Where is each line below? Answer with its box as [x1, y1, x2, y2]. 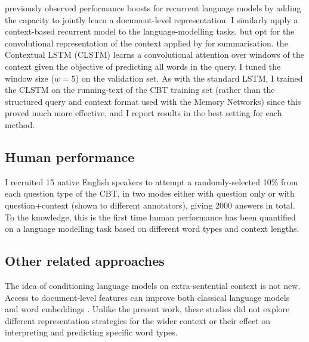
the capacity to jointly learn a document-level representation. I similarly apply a [5, 13, 298, 26]
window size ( [5, 71, 54, 84]
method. [5, 118, 35, 130]
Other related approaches [5, 251, 165, 270]
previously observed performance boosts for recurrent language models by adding [5, 2, 301, 14]
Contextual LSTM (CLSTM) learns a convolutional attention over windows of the [5, 48, 304, 61]
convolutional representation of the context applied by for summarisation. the [5, 36, 288, 49]
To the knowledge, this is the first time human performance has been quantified [5, 210, 296, 223]
